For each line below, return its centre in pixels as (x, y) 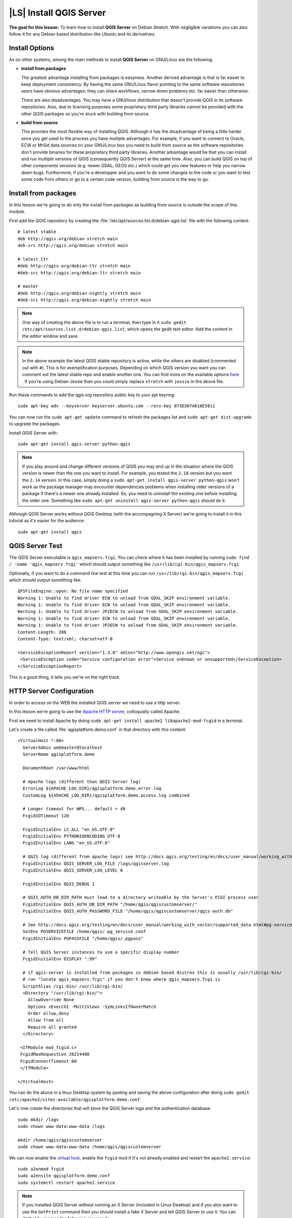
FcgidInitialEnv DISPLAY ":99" (60, 959)
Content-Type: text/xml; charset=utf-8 (65, 639)
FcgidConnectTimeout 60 (48, 1061)
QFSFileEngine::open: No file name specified (73, 591)
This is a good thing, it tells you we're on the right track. (65, 677)
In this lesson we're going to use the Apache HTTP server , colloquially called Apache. (95, 712)
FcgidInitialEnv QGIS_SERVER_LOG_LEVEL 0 (73, 870)
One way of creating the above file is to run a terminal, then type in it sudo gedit (104, 322)
